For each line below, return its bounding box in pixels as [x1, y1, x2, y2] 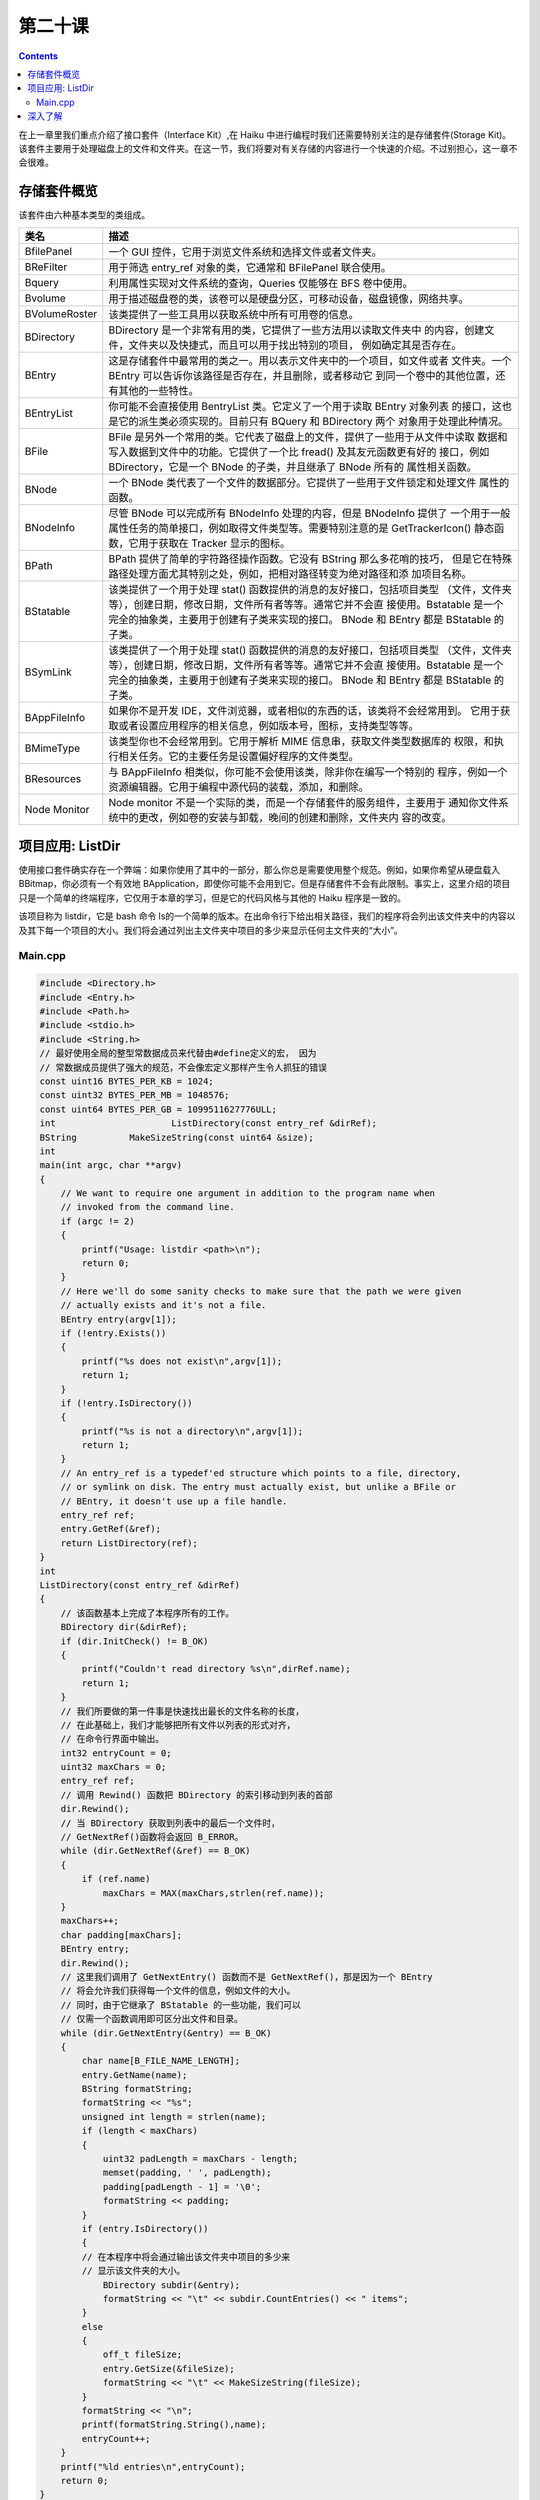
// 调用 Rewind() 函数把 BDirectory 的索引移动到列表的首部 [60, 1789, 334, 1800]
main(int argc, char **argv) [39, 1160, 183, 1171]
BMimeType [24, 741, 81, 755]
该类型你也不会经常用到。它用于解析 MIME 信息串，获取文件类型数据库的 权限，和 [108, 734, 495, 748]
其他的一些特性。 [118, 383, 199, 397]
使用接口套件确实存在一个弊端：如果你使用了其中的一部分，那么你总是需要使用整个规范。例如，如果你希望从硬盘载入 [18, 864, 500, 876]
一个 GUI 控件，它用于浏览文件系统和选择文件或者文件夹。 [108, 245, 382, 259]
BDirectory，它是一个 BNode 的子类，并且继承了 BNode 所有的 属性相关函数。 [108, 460, 477, 474]
